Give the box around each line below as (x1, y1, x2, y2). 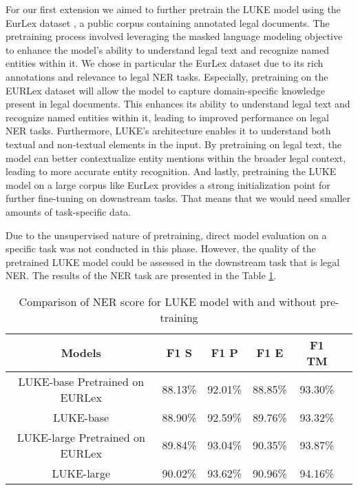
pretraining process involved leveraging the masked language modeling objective (6, 29, 343, 43)
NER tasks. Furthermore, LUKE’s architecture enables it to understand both (6, 123, 331, 138)
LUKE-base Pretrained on (18, 373, 145, 389)
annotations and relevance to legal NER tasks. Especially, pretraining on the (6, 69, 328, 83)
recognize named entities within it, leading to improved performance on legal (6, 110, 330, 124)
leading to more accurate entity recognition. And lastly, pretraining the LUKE (6, 164, 337, 178)
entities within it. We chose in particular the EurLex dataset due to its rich (6, 56, 324, 70)
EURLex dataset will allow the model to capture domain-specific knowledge (6, 83, 325, 97)
